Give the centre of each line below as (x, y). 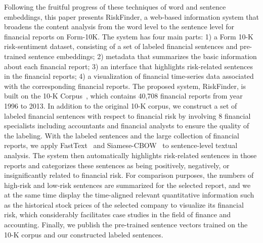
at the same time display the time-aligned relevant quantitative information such (129, 195)
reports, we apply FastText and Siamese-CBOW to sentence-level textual (121, 145)
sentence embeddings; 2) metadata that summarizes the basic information (143, 56)
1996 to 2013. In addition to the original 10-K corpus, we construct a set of (121, 105)
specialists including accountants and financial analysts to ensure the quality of (127, 126)
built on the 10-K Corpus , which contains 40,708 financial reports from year (123, 96)
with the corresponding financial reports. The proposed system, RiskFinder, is (125, 86)
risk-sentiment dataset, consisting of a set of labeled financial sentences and (121, 46)
